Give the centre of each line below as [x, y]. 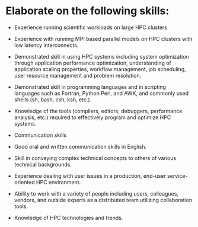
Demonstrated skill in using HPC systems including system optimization [101, 56]
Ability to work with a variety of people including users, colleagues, [96, 193]
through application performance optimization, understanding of [92, 63]
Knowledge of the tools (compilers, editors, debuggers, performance [98, 111]
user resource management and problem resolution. [78, 75]
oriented [24, 182]
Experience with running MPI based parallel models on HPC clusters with [103, 39]
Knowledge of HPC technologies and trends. [68, 218]
